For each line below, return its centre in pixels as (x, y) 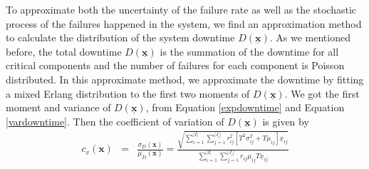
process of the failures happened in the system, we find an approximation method (184, 23)
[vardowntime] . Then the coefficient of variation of (115, 121)
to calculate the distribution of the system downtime (120, 37)
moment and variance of (58, 107)
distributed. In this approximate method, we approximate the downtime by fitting (185, 79)
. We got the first (322, 93)
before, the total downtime (64, 51)
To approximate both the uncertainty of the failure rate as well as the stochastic (181, 9)
